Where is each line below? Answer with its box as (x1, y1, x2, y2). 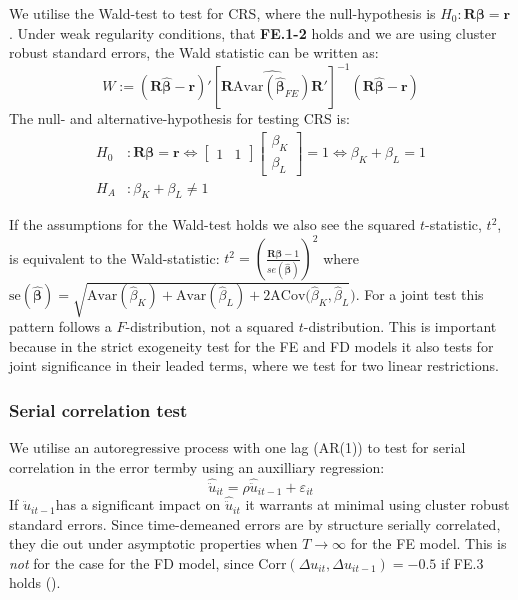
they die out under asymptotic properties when (9, 533, 298, 554)
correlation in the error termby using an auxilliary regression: (9, 456, 385, 477)
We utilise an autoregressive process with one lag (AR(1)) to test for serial (9, 437, 466, 458)
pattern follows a (9, 316, 112, 337)
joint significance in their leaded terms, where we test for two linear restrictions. (9, 355, 499, 376)
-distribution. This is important (303, 316, 497, 337)
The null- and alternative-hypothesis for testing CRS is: (9, 108, 350, 129)
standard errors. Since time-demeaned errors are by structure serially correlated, (9, 513, 501, 534)
